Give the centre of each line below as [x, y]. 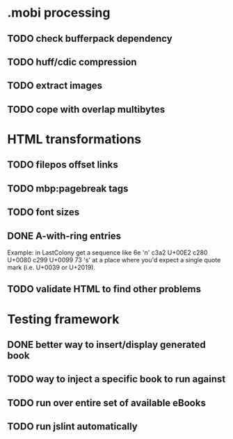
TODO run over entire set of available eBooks [107, 402]
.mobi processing [59, 13]
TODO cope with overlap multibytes [86, 109]
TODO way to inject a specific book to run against [116, 380]
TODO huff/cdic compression [72, 62]
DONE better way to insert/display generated [107, 345]
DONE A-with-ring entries [64, 236]
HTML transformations [74, 139]
